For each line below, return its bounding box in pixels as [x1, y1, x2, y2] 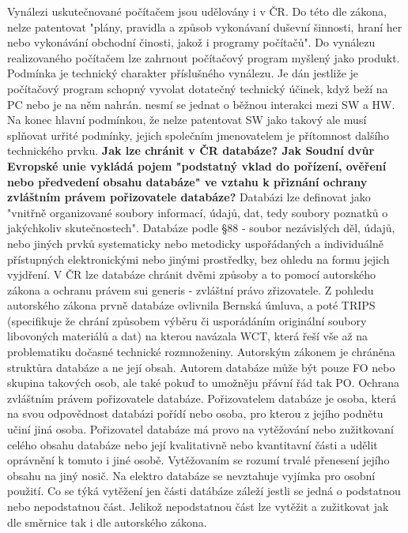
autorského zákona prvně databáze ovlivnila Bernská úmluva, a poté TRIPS [7, 297, 376, 313]
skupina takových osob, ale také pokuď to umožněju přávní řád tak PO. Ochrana [7, 374, 399, 391]
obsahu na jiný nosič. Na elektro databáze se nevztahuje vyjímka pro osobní [7, 467, 376, 483]
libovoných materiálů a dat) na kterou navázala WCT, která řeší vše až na [7, 328, 368, 344]
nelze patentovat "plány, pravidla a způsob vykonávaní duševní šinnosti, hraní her [7, 18, 402, 35]
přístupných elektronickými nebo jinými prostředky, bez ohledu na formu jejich [7, 250, 390, 267]
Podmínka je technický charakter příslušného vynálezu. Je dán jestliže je [7, 65, 359, 81]
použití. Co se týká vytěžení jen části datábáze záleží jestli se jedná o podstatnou [7, 482, 401, 499]
